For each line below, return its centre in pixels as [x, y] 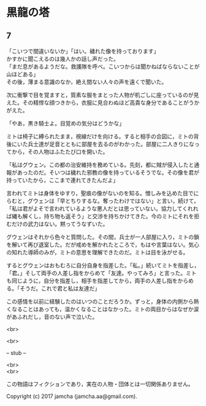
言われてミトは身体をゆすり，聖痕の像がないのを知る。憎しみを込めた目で [100, 193]
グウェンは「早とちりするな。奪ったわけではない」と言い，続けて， [113, 201]
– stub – [16, 353]
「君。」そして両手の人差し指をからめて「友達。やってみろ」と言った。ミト [101, 273]
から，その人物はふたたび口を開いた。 [60, 152]
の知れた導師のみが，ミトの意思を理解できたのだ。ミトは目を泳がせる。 [97, 252]
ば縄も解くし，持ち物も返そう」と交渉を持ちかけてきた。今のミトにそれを [100, 216]
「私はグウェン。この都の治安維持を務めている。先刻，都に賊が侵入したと [100, 165]
